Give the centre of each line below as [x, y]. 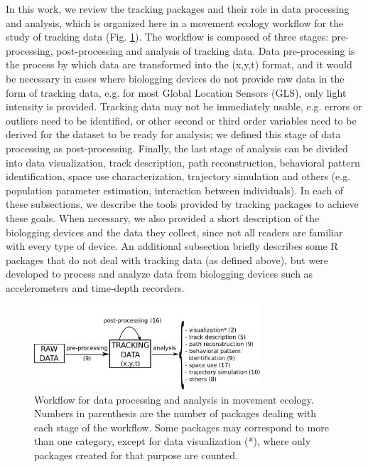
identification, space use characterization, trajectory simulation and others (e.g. [178, 176]
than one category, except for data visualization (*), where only [173, 441]
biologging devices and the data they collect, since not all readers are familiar [174, 232]
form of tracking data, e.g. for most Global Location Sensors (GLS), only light [176, 92]
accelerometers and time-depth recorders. [95, 287]
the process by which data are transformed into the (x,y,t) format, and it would [179, 64]
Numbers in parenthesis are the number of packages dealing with [175, 413]
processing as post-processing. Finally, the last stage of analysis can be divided [177, 148]
